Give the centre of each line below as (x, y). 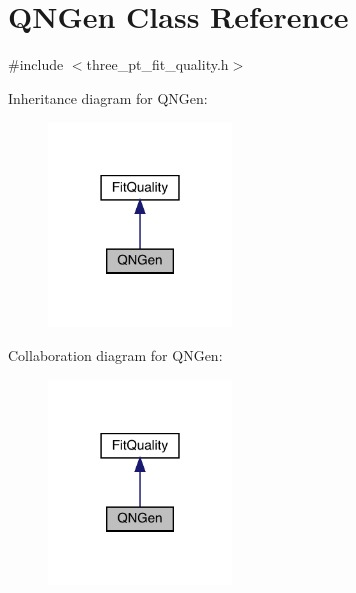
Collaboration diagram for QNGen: (115, 354)
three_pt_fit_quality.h (157, 64)
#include (36, 64)
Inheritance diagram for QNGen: (108, 97)
